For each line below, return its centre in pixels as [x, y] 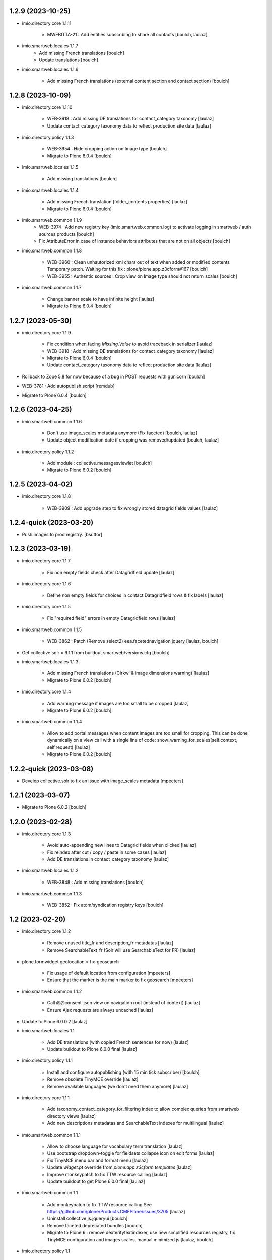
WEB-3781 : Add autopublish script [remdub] [69, 386]
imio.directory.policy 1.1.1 [47, 1060]
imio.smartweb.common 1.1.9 [52, 220]
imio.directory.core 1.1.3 [46, 834]
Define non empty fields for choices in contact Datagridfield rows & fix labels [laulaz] [135, 595]
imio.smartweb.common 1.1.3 [52, 894]
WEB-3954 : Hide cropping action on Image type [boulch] [107, 149]
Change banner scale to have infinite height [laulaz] [101, 299]
